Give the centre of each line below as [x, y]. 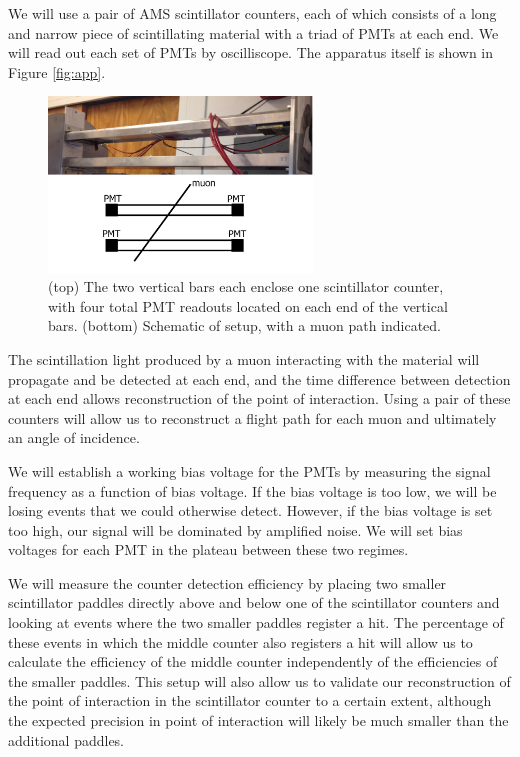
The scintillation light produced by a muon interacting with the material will [244, 358]
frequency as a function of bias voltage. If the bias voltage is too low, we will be [252, 490]
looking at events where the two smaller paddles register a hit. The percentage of [256, 622]
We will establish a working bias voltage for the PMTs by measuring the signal [249, 470]
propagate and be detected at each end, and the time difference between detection [259, 378]
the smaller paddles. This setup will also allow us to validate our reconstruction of [259, 680]
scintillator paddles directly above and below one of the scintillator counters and [254, 602]
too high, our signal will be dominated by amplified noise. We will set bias [235, 529]
